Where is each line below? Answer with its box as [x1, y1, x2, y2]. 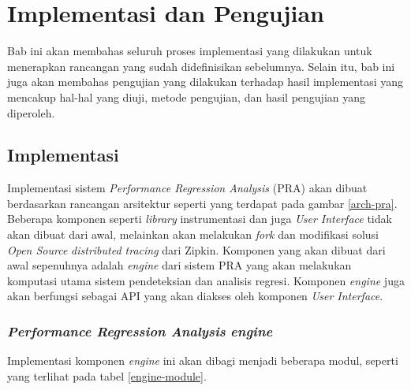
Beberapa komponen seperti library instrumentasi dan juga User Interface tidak [7, 210, 392, 227]
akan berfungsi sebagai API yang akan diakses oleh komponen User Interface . [7, 288, 383, 304]
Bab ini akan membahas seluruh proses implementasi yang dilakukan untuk [7, 43, 372, 59]
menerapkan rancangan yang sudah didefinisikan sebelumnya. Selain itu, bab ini [7, 58, 395, 74]
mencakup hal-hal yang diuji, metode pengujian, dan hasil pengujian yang [7, 88, 366, 105]
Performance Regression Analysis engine [7, 321, 273, 340]
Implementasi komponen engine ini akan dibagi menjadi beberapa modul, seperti [7, 352, 398, 369]
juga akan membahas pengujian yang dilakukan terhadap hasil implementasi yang [7, 73, 403, 90]
